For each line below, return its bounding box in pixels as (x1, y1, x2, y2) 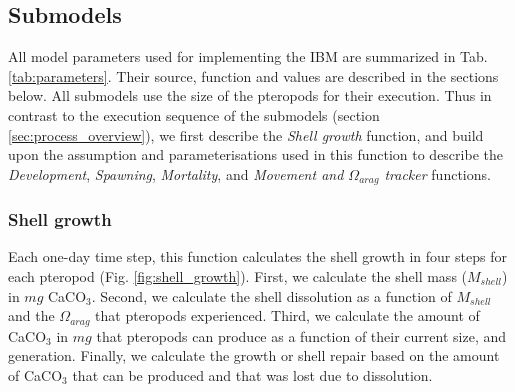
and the (8, 305, 55, 326)
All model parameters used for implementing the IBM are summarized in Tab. (8, 46, 488, 67)
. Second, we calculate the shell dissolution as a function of (91, 285, 452, 306)
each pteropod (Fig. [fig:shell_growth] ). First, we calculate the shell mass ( (8, 266, 467, 287)
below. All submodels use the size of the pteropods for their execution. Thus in (8, 85, 492, 106)
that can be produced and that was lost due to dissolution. (72, 364, 433, 385)
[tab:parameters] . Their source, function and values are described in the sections (8, 65, 499, 86)
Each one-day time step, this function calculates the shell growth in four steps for (8, 246, 507, 267)
